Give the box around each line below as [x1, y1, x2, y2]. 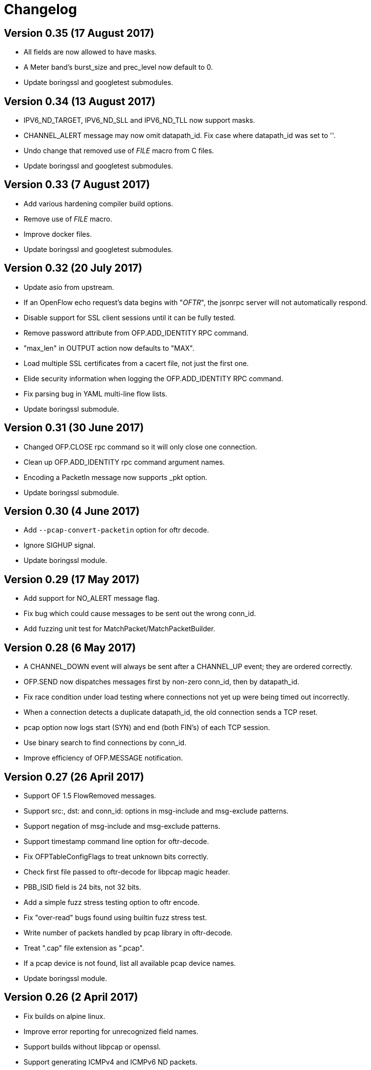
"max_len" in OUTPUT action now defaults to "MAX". [24, 343, 195, 352]
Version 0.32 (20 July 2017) [4, 262, 143, 275]
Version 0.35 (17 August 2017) [4, 27, 154, 39]
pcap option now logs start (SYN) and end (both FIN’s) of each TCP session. [24, 723, 270, 732]
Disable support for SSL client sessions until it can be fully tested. [24, 313, 236, 322]
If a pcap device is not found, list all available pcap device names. [24, 958, 236, 967]
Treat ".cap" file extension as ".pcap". [24, 943, 144, 952]
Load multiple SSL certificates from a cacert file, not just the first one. [24, 359, 249, 367]
